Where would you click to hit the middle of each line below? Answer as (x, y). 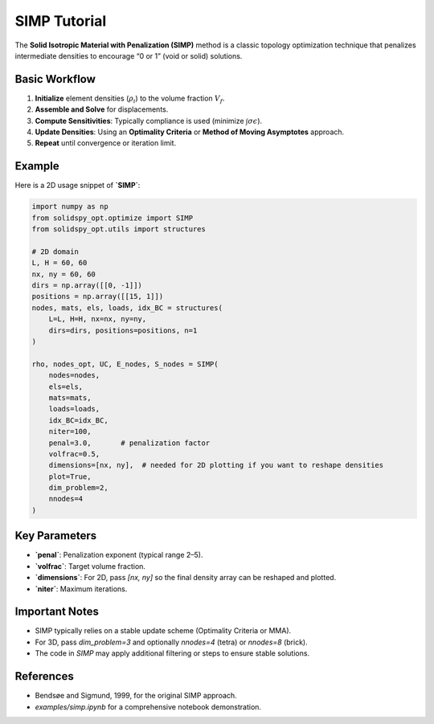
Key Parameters (55, 536)
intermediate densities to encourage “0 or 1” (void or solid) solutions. (129, 55)
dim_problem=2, (78, 488)
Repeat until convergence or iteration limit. (106, 143)
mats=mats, (70, 397)
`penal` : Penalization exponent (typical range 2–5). (119, 555)
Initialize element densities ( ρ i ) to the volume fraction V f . (130, 99)
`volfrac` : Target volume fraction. (90, 566)
